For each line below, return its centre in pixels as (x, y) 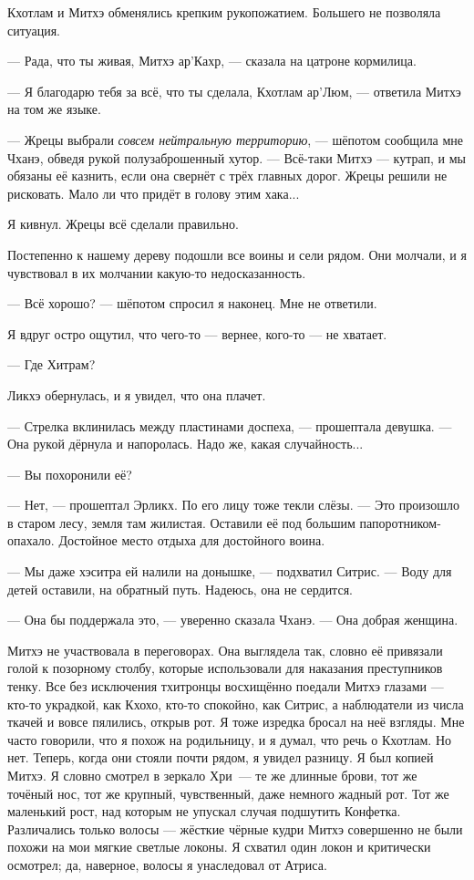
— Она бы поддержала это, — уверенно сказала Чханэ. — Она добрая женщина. (233, 620)
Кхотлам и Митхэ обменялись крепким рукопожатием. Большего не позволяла (224, 12)
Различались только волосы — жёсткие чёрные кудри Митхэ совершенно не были (235, 828)
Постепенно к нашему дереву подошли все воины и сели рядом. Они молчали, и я (237, 254)
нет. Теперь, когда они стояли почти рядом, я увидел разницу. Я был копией (221, 757)
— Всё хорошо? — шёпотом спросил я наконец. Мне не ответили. (192, 303)
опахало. (31, 540)
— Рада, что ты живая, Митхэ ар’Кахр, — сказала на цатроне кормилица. (212, 61)
